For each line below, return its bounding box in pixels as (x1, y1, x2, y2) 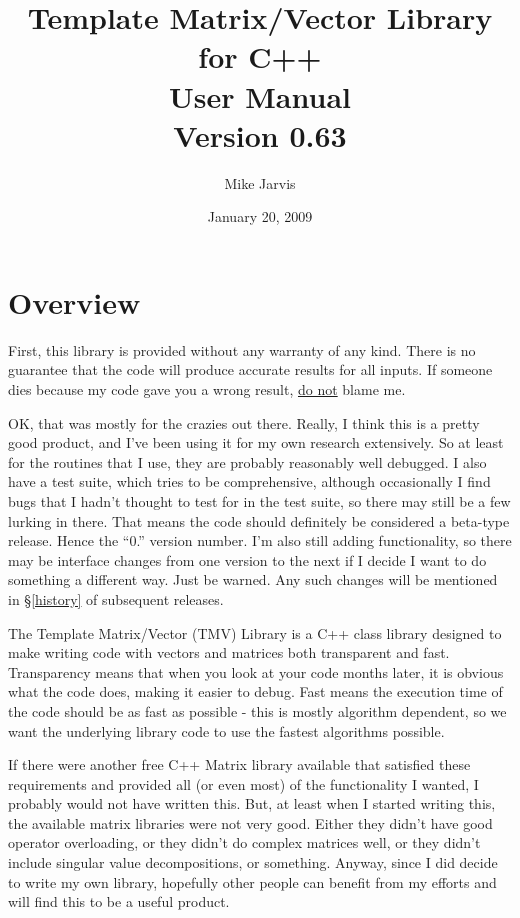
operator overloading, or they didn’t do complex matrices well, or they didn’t (8, 832, 481, 853)
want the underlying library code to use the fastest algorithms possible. (8, 720, 445, 741)
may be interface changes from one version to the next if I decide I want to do (8, 549, 487, 570)
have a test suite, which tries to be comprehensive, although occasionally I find (8, 471, 491, 492)
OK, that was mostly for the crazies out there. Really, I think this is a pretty (8, 412, 480, 433)
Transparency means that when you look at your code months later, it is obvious (8, 661, 504, 682)
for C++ (198, 36, 322, 77)
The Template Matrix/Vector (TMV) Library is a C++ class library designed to (8, 622, 502, 643)
